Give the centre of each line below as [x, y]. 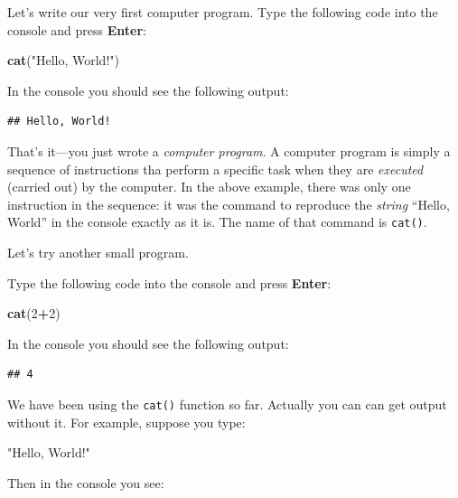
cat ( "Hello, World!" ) [63, 60]
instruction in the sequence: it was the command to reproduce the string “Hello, [229, 204]
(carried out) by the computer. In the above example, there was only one [209, 187]
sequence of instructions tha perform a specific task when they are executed [215, 169]
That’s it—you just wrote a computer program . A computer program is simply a [229, 150]
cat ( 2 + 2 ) [34, 313]
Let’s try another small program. [98, 252]
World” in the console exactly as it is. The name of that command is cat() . [217, 222]
